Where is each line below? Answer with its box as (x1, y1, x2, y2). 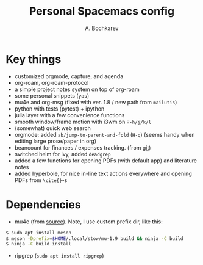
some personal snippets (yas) (14, 92, 90, 99)
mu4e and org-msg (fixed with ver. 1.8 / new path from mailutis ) (14, 98, 177, 106)
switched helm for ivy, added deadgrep (14, 150, 111, 158)
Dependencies (5, 197, 81, 211)
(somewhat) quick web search (14, 124, 91, 132)
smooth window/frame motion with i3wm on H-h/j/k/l (14, 118, 152, 125)
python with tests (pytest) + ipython (14, 105, 105, 112)
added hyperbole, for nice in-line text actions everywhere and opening (14, 170, 193, 177)
